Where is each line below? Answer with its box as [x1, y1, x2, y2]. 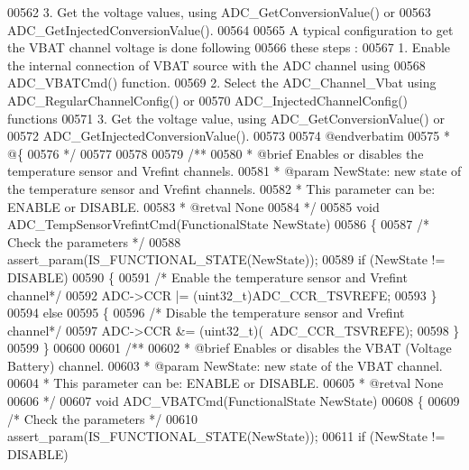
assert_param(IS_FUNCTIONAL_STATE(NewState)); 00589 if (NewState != [7, 250, 446, 269]
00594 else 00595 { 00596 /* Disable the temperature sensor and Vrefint [7, 303, 405, 322]
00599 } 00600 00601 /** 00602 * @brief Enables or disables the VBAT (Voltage [7, 338, 452, 357]
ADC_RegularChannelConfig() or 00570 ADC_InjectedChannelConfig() [7, 90, 409, 109]
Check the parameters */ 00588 [7, 232, 181, 251]
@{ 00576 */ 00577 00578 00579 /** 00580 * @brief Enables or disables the [7, 143, 424, 162]
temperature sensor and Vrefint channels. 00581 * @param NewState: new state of [7, 161, 462, 180]
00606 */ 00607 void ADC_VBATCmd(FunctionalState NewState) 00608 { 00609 [7, 392, 460, 410]
